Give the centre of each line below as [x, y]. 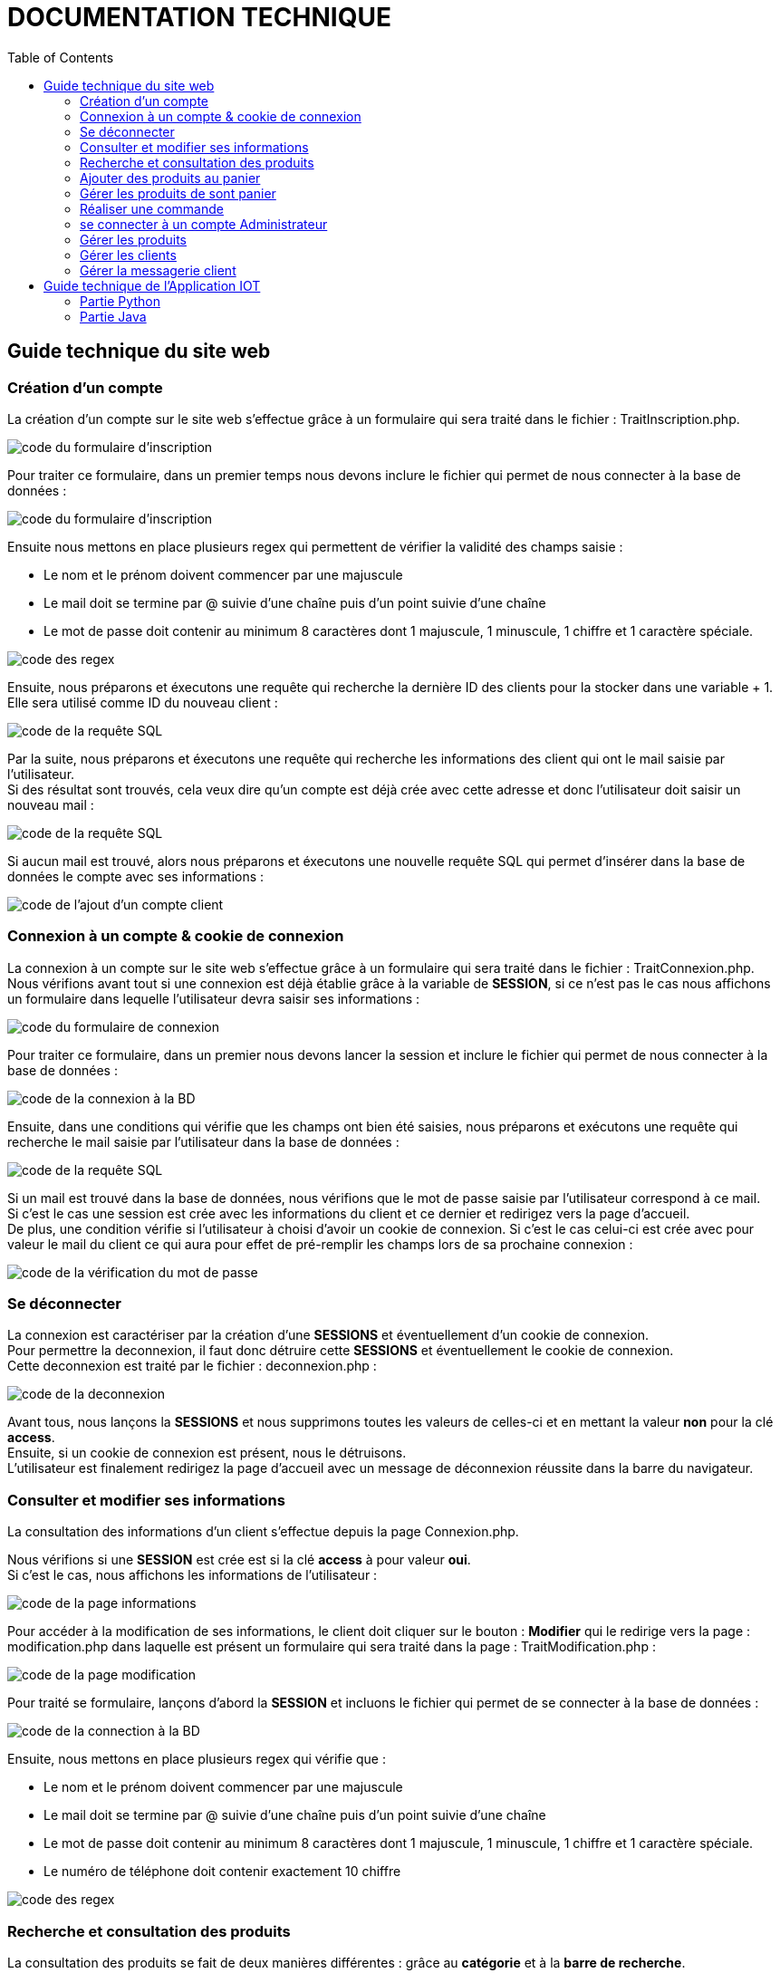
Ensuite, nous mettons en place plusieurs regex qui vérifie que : [197, 1759]
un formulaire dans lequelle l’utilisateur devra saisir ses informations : [214, 998]
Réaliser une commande [152, 208]
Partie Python [120, 301]
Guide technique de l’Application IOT [152, 285]
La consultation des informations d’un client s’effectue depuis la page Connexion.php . [263, 1532]
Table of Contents [61, 57]
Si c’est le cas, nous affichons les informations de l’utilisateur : [193, 1575]
